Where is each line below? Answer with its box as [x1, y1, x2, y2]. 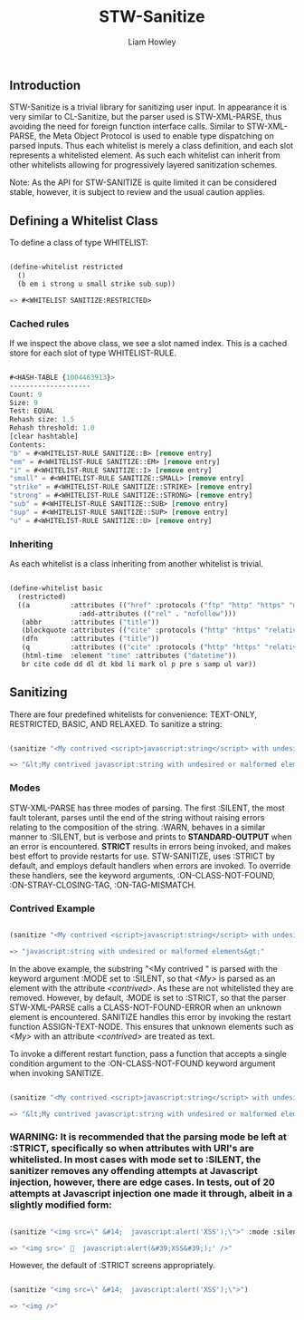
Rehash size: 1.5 [9, 415, 75, 424]
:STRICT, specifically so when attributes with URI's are [9, 1142, 255, 1155]
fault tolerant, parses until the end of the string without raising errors [9, 811, 265, 822]
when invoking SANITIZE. [9, 1067, 104, 1078]
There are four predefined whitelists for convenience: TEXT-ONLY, [9, 709, 258, 720]
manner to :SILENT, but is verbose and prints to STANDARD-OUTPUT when [9, 831, 292, 842]
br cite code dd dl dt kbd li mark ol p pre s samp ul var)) [21, 659, 257, 668]
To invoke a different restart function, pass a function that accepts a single [9, 1048, 287, 1059]
